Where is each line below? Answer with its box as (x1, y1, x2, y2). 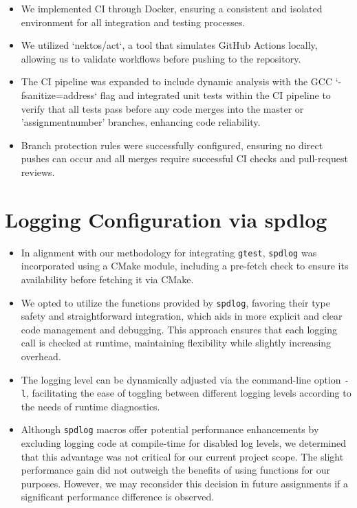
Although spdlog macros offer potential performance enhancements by (21, 422, 319, 437)
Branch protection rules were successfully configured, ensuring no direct (21, 137, 323, 152)
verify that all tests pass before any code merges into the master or (21, 101, 304, 115)
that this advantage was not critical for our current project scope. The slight (21, 449, 344, 463)
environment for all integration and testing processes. (21, 14, 246, 29)
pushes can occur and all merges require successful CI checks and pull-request (21, 151, 348, 166)
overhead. (21, 349, 61, 363)
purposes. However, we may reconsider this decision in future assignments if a (21, 476, 349, 490)
